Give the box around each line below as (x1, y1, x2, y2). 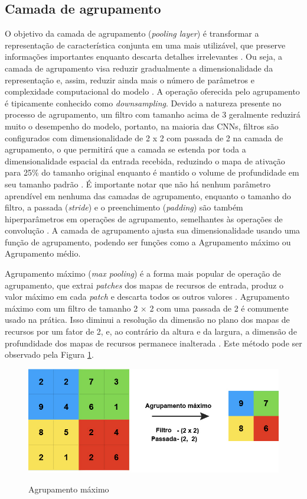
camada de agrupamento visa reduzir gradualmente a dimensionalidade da (5, 61, 273, 74)
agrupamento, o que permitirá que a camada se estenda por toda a (5, 143, 246, 155)
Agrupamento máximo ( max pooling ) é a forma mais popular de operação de (5, 267, 281, 280)
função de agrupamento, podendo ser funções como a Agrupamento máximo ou (5, 235, 291, 248)
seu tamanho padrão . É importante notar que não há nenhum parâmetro (5, 177, 271, 190)
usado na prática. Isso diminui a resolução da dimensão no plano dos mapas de (5, 313, 290, 326)
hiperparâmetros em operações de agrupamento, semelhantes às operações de (5, 212, 283, 225)
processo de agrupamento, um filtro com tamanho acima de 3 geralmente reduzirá (5, 108, 301, 121)
